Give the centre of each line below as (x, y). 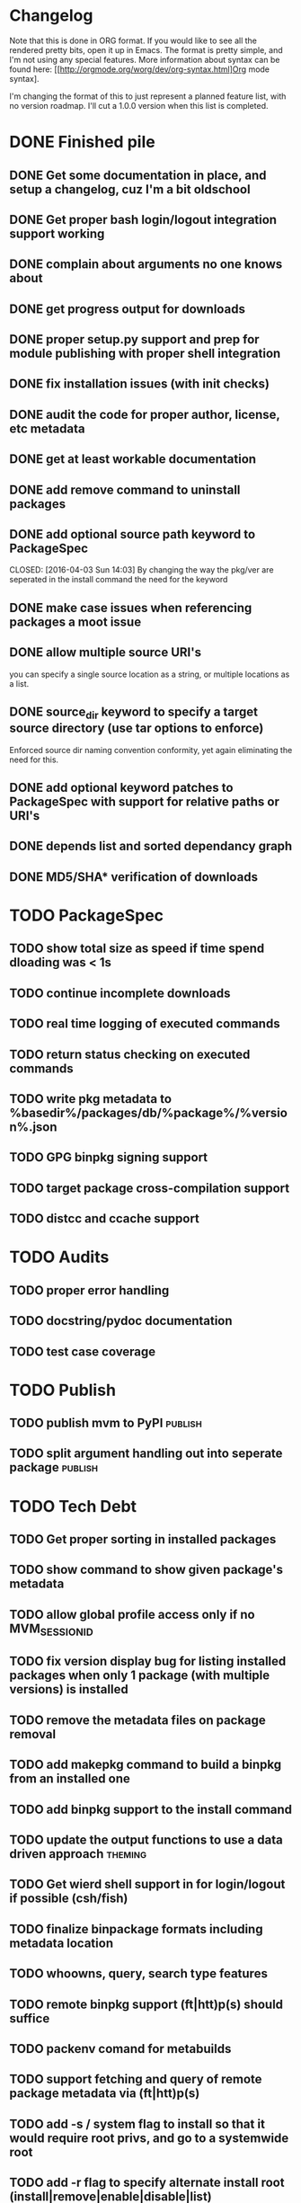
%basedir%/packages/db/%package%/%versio (148, 1112)
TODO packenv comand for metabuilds (120, 2049)
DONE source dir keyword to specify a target (134, 713)
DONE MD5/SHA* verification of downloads (134, 877)
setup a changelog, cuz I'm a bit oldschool (130, 189)
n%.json (33, 1127)
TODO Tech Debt (73, 1506)
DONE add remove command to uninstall (125, 489)
